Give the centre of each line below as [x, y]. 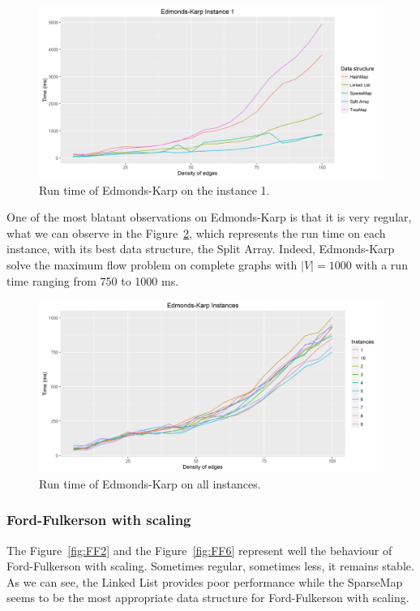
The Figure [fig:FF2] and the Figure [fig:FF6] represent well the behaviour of [199, 550]
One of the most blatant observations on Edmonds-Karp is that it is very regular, [209, 217]
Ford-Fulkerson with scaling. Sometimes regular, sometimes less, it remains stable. [210, 566]
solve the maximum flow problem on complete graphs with [152, 264]
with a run [381, 264]
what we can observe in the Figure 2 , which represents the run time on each [196, 232]
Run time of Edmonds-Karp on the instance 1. [154, 189]
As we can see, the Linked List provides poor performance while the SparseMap [205, 581]
